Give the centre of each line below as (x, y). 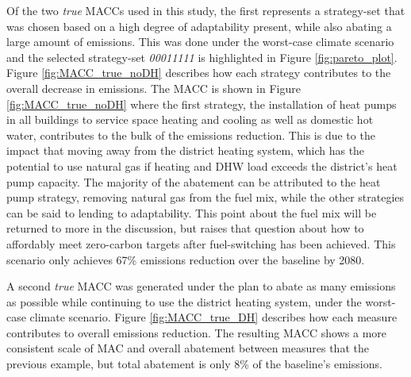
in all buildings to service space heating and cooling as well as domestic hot (190, 119)
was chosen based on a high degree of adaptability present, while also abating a (199, 26)
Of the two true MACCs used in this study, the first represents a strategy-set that (206, 10)
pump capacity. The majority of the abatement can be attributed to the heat (194, 181)
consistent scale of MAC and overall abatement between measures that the (188, 348)
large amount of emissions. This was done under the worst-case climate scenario (200, 42)
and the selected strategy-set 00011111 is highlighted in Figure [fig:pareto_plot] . (202, 57)
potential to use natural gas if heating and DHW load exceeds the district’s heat (202, 165)
